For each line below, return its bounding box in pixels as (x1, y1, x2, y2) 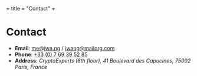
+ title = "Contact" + (6, 5, 55, 12)
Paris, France (14, 63, 48, 70)
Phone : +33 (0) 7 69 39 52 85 (14, 51, 88, 58)
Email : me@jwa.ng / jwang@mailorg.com (14, 44, 115, 51)
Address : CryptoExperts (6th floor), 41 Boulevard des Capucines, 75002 (14, 57, 191, 64)
